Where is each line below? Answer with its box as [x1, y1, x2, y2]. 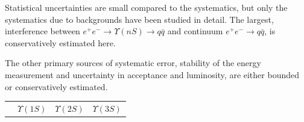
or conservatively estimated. [5, 80, 108, 93]
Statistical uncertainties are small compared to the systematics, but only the [5, 1, 288, 13]
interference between [5, 25, 80, 37]
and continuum [167, 25, 223, 37]
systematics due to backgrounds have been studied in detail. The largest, [5, 13, 274, 25]
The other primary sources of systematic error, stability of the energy [5, 56, 261, 69]
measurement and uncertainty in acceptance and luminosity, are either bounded [5, 68, 299, 81]
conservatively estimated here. [5, 36, 116, 49]
